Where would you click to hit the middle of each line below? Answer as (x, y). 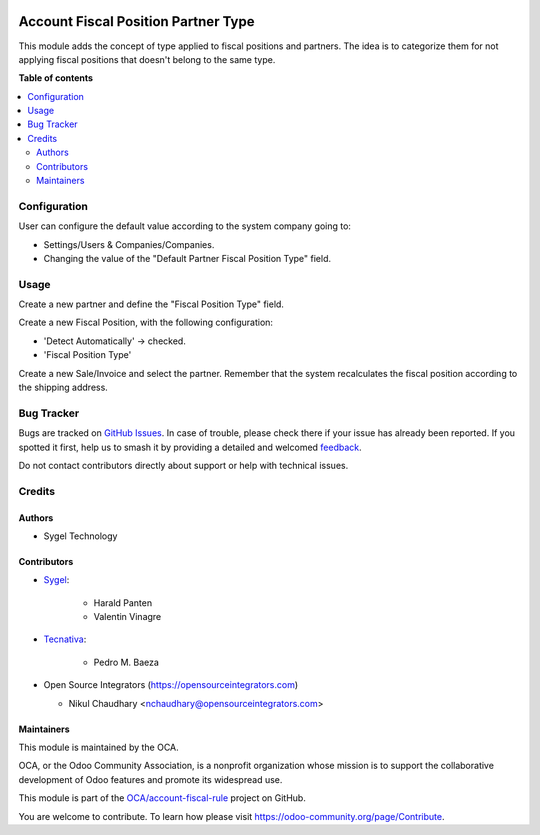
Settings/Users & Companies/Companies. (129, 244)
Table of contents (56, 78)
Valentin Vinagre (127, 617)
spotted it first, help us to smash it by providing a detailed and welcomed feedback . (190, 447)
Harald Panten (123, 602)
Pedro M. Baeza (126, 662)
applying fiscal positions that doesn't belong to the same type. (147, 59)
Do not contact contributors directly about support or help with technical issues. (183, 465)
